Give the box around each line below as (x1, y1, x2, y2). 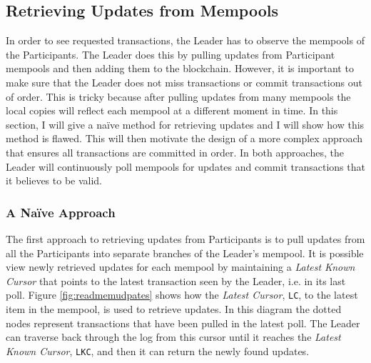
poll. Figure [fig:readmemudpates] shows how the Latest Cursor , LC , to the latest (6, 287, 358, 302)
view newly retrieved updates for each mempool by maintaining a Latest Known (6, 259, 355, 274)
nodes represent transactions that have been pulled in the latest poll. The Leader (6, 315, 360, 330)
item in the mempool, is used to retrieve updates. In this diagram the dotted (6, 301, 342, 316)
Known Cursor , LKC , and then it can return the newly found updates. (6, 343, 310, 358)
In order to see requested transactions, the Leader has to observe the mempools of (6, 33, 365, 48)
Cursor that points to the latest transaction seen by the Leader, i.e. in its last (6, 273, 346, 288)
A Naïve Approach (6, 203, 116, 221)
